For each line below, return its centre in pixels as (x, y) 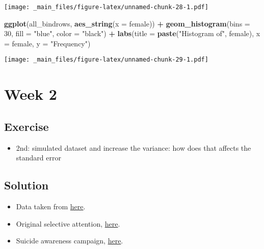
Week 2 (31, 94)
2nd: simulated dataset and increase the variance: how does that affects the (134, 147)
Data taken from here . (51, 206)
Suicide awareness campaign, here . (70, 241)
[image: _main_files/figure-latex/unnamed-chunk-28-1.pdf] (106, 7)
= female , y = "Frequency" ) (47, 43)
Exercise (27, 126)
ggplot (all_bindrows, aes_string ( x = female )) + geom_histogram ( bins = (127, 23)
